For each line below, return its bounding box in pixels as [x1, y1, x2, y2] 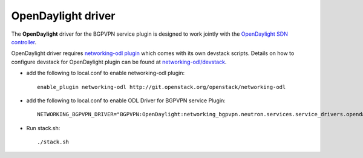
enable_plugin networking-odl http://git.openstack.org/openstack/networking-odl [37, 84, 286, 90]
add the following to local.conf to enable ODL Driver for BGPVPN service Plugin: [26, 97, 226, 104]
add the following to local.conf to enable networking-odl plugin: [26, 70, 185, 77]
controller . [11, 38, 37, 45]
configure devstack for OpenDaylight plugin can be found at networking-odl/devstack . [11, 58, 227, 65]
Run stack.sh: [26, 124, 60, 131]
